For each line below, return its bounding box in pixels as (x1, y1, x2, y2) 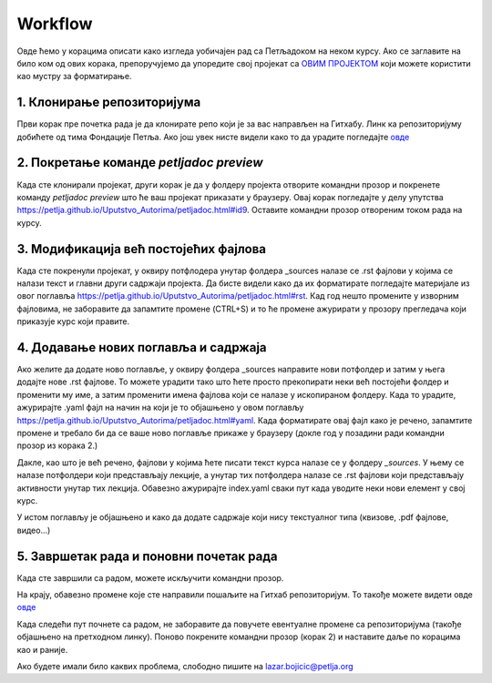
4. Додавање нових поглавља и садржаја (16, 340, 268, 355)
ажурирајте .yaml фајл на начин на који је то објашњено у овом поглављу (16, 402, 304, 413)
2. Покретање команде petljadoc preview (16, 155, 263, 170)
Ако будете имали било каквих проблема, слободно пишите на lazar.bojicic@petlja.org (16, 661, 354, 672)
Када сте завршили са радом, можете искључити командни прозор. (16, 572, 284, 583)
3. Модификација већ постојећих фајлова (16, 241, 267, 257)
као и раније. (16, 644, 68, 655)
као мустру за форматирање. (16, 71, 132, 82)
